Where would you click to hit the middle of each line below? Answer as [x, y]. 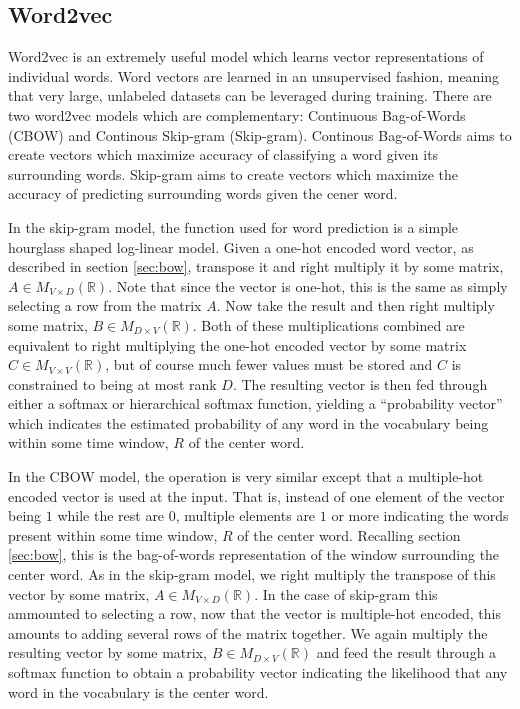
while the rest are [111, 515]
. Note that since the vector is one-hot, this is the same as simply [308, 285]
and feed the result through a [406, 652]
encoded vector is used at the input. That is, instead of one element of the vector [256, 495]
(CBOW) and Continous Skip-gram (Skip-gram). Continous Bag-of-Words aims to [260, 134]
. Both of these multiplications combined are [328, 324]
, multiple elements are [245, 515]
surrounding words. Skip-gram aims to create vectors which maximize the [233, 173]
